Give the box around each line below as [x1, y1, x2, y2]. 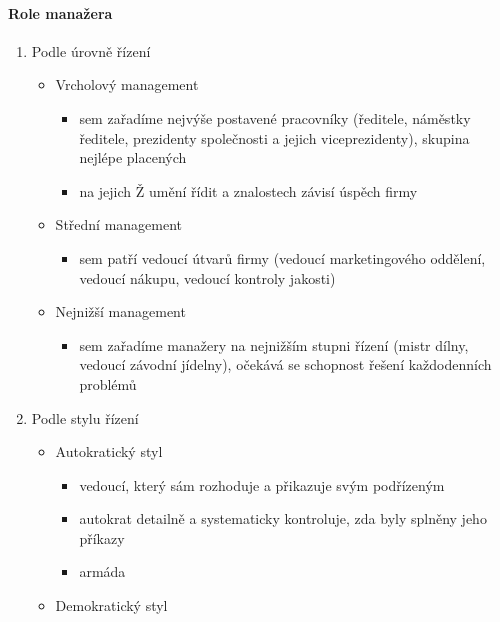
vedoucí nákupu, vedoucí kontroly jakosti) [79, 267, 336, 288]
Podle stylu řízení [31, 407, 139, 428]
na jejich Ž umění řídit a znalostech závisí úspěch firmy [79, 180, 418, 201]
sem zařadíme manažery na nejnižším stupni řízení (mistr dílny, [79, 334, 469, 355]
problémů [79, 373, 137, 394]
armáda [79, 561, 126, 582]
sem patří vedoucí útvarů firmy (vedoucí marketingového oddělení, [79, 247, 486, 268]
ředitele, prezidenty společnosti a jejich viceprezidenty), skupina [79, 127, 470, 148]
